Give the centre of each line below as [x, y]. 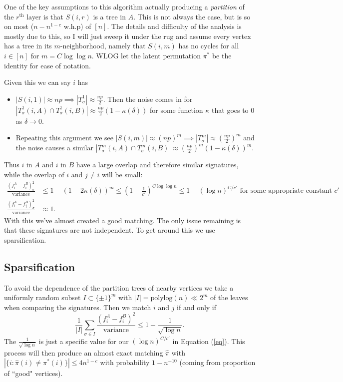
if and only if [197, 307]
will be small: [122, 174]
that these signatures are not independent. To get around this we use [110, 230]
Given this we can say [37, 82]
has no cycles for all [209, 46]
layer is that [45, 16]
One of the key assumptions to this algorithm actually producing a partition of [124, 6]
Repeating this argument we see [64, 138]
